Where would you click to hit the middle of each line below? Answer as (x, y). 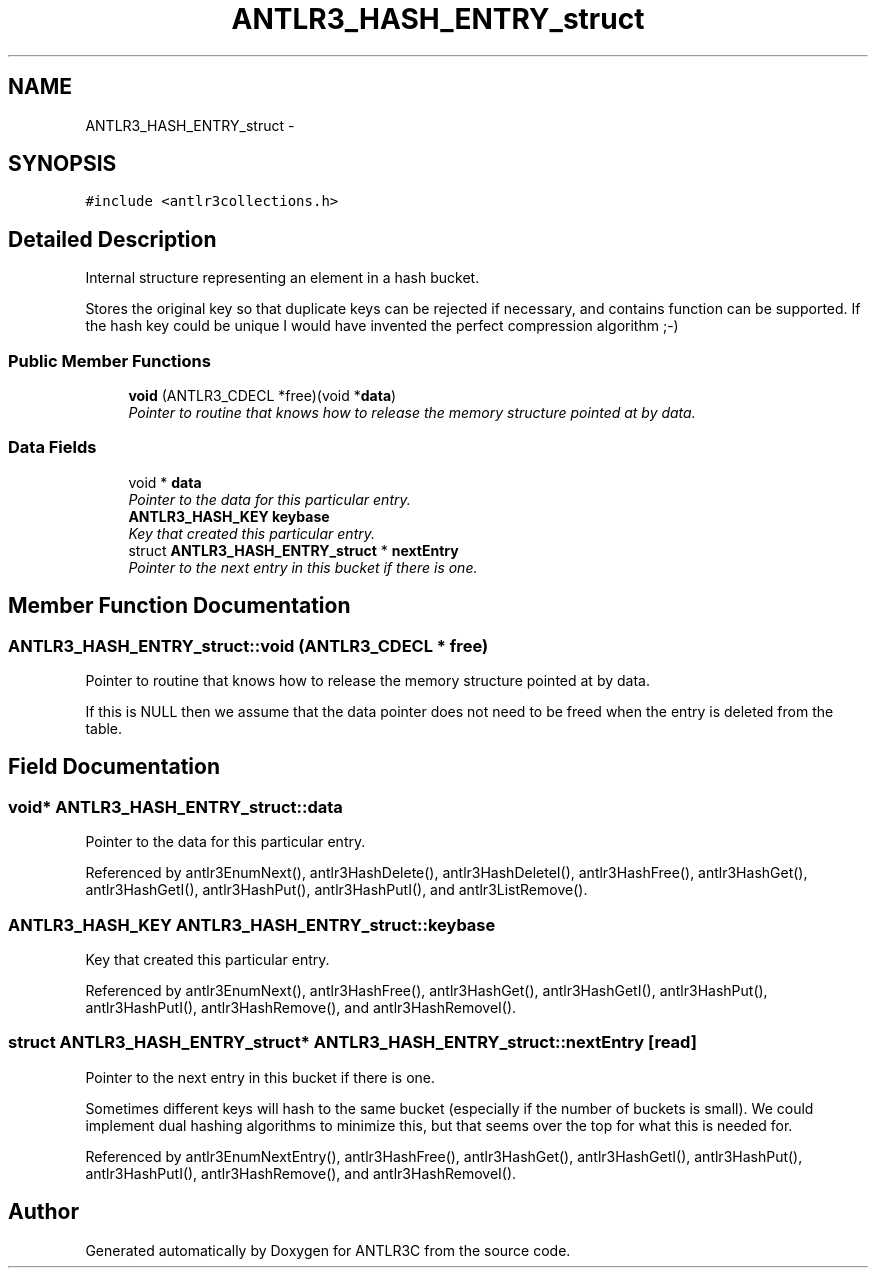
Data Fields (52, 447)
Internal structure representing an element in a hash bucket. (282, 278)
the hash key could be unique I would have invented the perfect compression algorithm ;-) (382, 326)
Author (43, 1212)
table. (104, 728)
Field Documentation (114, 767)
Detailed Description (112, 239)
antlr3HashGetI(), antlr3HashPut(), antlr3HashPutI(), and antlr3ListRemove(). (336, 890)
